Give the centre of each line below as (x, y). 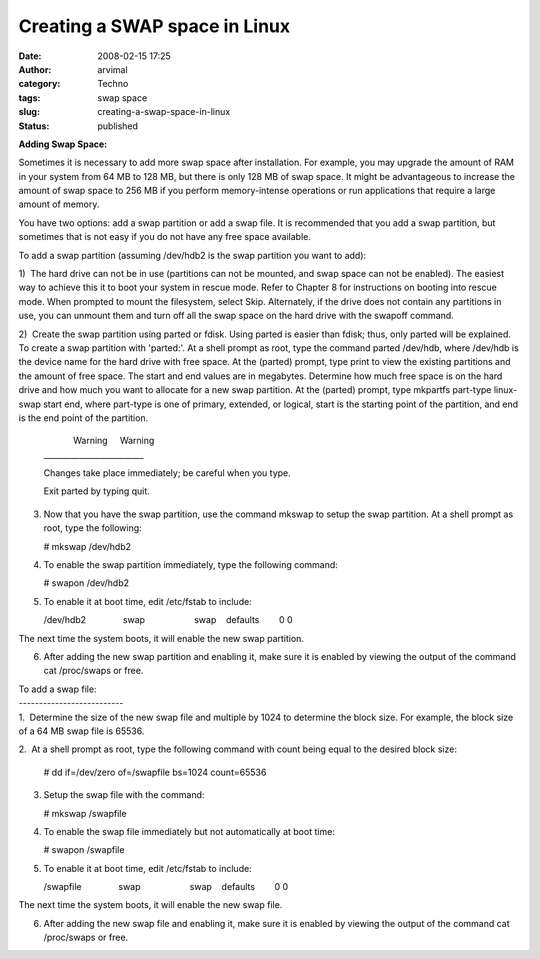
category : (39, 84)
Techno (113, 84)
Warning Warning (114, 441)
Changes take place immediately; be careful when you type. (167, 473)
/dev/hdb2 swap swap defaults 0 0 (168, 620)
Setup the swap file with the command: (124, 795)
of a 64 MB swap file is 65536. (81, 731)
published (118, 126)
